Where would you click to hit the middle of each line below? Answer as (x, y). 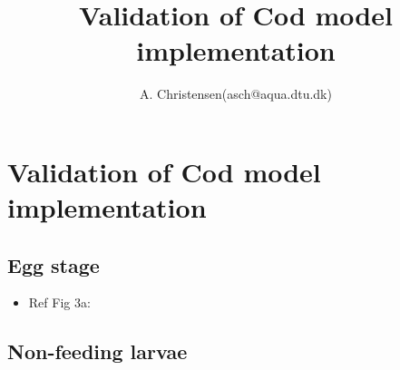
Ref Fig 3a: (59, 302)
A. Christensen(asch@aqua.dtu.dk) (236, 94)
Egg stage (54, 264)
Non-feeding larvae (98, 351)
